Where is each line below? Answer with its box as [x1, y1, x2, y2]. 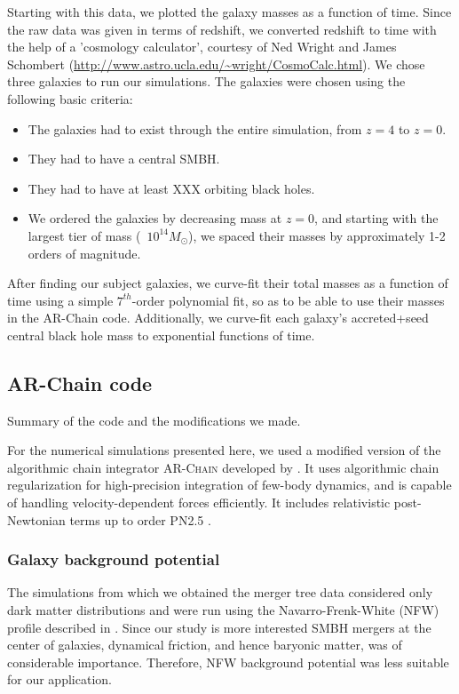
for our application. [7, 670, 112, 689]
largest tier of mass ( [28, 226, 141, 244]
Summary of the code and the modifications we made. [7, 411, 301, 429]
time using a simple [7, 291, 114, 309]
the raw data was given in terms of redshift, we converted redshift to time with [7, 20, 437, 38]
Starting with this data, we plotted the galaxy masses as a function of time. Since [7, 3, 452, 20]
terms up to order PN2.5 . [69, 510, 211, 529]
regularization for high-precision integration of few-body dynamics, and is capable [7, 475, 452, 494]
